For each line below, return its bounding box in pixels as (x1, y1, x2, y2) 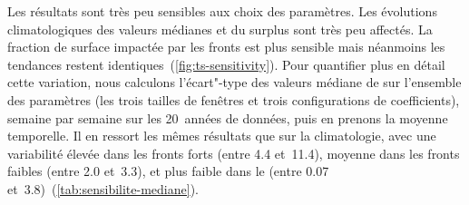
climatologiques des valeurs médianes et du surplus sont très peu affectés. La (7, 19, 433, 38)
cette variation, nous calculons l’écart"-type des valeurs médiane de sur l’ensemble (7, 73, 462, 92)
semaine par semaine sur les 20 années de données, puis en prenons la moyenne (7, 108, 448, 127)
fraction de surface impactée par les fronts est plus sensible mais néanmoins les (7, 37, 445, 56)
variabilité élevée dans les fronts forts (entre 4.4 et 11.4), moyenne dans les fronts (7, 143, 460, 162)
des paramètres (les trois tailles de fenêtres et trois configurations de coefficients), (7, 90, 460, 109)
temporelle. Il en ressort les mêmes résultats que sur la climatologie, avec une (7, 126, 436, 145)
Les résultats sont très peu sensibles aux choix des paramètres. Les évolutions (7, 2, 437, 20)
